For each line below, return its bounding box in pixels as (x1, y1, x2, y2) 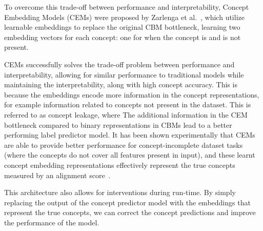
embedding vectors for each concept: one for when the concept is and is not (4, 31, 241, 42)
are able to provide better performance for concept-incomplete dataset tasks (4, 139, 243, 150)
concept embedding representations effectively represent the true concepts (4, 159, 235, 170)
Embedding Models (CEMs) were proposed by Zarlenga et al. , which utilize (4, 11, 245, 22)
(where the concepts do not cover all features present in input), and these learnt (4, 149, 255, 160)
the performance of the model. (4, 217, 99, 227)
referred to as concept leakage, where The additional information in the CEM (4, 109, 248, 120)
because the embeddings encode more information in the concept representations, (4, 89, 259, 100)
